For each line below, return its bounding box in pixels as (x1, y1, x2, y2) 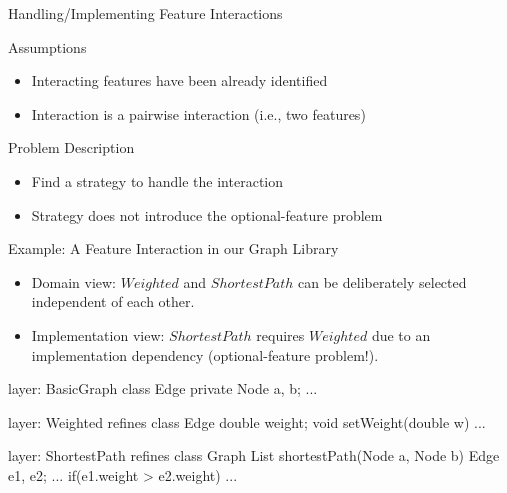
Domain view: (31, 271, 116, 292)
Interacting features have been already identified (31, 70, 328, 91)
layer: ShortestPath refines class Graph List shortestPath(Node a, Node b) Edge (8, 445, 500, 466)
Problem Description (8, 137, 135, 158)
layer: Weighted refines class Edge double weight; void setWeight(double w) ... (8, 411, 486, 432)
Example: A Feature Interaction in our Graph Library (8, 238, 339, 259)
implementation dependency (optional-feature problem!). (31, 344, 379, 365)
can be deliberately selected (298, 271, 467, 292)
